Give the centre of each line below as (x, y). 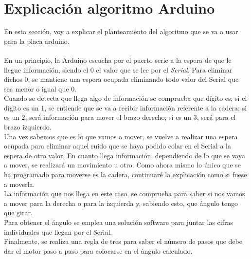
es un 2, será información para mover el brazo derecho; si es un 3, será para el (120, 117)
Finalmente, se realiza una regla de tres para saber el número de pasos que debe (123, 241)
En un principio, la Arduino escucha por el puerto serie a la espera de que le (118, 60)
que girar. (18, 213)
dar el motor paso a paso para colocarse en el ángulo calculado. (98, 250)
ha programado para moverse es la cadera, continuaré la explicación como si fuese (125, 175)
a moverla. (19, 184)
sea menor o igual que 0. (40, 88)
